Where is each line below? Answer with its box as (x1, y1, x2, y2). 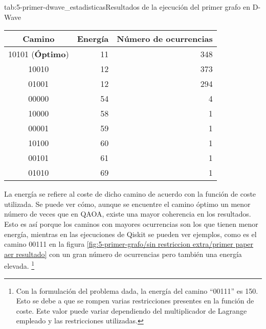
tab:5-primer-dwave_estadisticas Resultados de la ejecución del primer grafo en (4, 2, 251, 12)
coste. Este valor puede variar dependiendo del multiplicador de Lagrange (16, 305, 247, 316)
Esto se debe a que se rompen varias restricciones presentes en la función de (16, 295, 254, 306)
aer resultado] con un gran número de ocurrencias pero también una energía (4, 248, 242, 259)
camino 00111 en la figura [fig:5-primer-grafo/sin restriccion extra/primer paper (4, 239, 254, 249)
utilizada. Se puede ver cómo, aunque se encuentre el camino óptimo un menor (4, 198, 251, 209)
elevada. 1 (4, 259, 35, 271)
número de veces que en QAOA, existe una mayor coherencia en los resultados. (4, 208, 251, 219)
